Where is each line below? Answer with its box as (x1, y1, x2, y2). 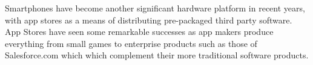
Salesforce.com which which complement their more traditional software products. (5, 49, 309, 61)
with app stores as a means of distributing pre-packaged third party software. (5, 13, 292, 26)
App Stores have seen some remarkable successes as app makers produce (5, 25, 274, 38)
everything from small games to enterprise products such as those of (5, 37, 257, 49)
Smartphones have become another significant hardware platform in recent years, (5, 2, 305, 14)
